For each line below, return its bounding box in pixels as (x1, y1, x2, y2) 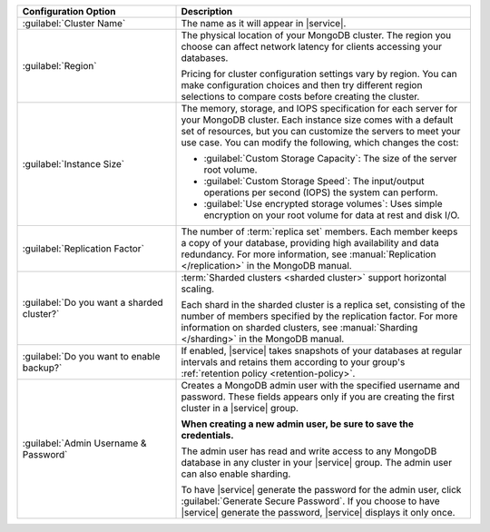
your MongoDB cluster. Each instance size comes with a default (181, 113, 454, 126)
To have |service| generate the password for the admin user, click (181, 484, 462, 496)
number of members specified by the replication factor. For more (181, 310, 458, 322)
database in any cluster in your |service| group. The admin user (181, 457, 453, 468)
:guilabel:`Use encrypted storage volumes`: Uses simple (203, 198, 444, 210)
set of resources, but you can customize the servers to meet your (181, 125, 461, 137)
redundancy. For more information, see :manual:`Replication (181, 248, 436, 261)
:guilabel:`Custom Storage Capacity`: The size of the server (203, 153, 457, 164)
